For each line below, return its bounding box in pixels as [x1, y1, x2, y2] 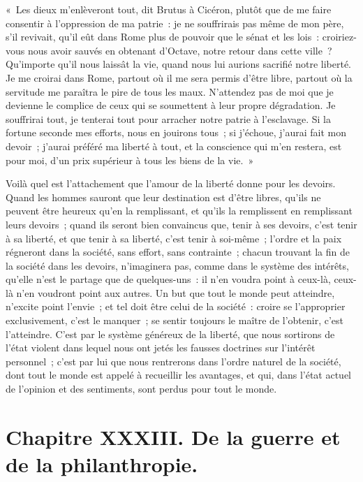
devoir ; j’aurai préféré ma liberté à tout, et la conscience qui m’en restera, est [6, 138, 342, 153]
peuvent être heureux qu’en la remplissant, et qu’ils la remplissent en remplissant [6, 203, 353, 218]
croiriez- [322, 29, 357, 44]
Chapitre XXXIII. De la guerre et [6, 422, 341, 451]
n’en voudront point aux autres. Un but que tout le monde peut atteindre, [16, 285, 335, 300]
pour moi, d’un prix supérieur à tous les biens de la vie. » [6, 152, 254, 167]
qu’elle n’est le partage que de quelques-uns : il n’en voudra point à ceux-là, [6, 272, 331, 286]
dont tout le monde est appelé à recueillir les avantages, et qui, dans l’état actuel [6, 367, 352, 382]
